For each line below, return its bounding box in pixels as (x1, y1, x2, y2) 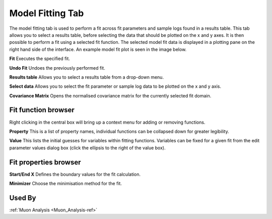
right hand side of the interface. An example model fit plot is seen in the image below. (9, 46, 187, 52)
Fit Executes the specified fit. (9, 56, 71, 62)
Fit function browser (9, 106, 75, 115)
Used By (9, 193, 36, 202)
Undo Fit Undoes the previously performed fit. (9, 65, 105, 71)
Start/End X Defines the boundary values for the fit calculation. (9, 171, 141, 177)
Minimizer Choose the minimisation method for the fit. (9, 181, 122, 187)
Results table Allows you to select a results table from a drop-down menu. (9, 74, 164, 80)
